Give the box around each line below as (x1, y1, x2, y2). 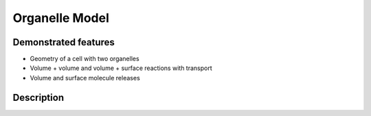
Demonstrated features (12, 36, 115, 48)
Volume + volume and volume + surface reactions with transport (30, 64, 212, 72)
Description (12, 91, 65, 103)
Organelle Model (12, 10, 110, 25)
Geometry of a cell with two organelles (30, 55, 140, 63)
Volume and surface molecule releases (30, 73, 140, 82)
